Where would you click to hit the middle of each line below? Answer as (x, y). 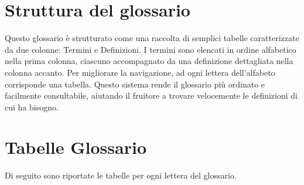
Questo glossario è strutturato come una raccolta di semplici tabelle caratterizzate (152, 38)
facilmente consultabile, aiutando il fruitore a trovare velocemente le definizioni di (151, 95)
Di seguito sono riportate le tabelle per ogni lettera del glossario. (121, 175)
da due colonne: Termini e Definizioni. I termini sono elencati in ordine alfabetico (151, 49)
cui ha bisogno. (32, 107)
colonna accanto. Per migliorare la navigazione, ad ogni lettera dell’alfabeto (140, 72)
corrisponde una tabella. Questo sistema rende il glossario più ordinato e (135, 84)
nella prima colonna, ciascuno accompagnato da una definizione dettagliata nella (149, 61)
